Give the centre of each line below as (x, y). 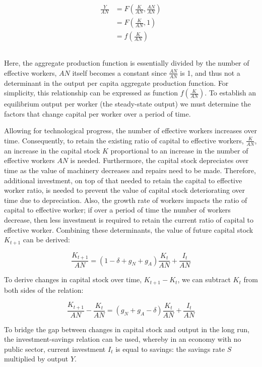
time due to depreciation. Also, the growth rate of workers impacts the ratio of (126, 200)
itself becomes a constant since (119, 72)
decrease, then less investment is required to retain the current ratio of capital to (129, 219)
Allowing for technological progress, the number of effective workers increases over (130, 130)
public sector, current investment (55, 349)
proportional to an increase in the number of (179, 150)
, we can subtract (204, 279)
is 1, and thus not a (210, 72)
